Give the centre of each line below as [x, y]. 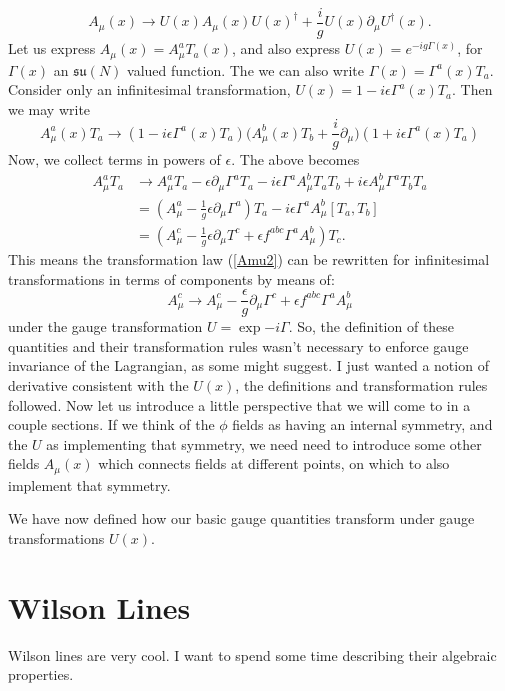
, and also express [286, 48]
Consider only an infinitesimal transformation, [149, 89]
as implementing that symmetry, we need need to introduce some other [264, 443]
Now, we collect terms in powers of [114, 159]
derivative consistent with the [98, 385]
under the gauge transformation [105, 326]
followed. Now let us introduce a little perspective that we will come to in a [239, 404]
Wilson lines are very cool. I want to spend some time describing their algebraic [252, 654]
